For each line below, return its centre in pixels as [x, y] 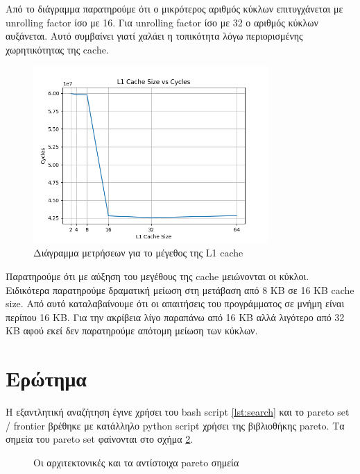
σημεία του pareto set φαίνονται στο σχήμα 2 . [100, 439]
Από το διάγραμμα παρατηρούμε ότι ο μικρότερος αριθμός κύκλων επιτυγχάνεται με [174, 8]
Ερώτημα [46, 378]
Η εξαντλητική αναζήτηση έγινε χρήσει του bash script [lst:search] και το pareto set [178, 412]
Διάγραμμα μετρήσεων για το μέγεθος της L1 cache [138, 253]
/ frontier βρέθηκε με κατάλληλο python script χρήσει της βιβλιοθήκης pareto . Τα [175, 425]
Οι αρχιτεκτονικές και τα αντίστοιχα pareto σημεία [136, 462]
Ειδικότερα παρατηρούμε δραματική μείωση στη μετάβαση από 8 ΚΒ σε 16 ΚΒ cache [180, 289]
